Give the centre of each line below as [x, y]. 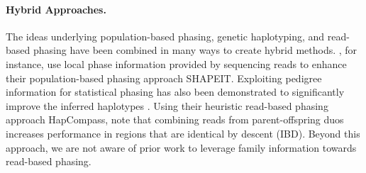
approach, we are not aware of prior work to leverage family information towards [181, 147]
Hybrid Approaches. [56, 9]
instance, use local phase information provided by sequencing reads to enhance [176, 63]
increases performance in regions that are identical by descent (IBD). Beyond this [183, 133]
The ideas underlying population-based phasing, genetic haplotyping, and [165, 36]
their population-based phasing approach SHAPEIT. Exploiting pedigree [164, 78]
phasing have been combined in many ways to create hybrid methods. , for [195, 50]
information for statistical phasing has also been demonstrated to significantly [175, 92]
